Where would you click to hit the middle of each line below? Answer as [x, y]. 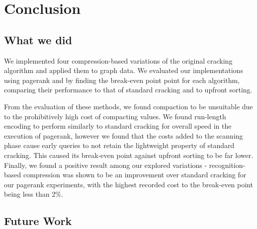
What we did [38, 39]
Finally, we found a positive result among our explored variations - [106, 165]
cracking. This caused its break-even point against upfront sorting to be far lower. [129, 155]
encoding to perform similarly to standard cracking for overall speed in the [118, 126]
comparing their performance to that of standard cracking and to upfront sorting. [128, 90]
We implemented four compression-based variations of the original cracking [118, 60]
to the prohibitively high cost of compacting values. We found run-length [115, 116]
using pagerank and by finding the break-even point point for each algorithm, [122, 80]
